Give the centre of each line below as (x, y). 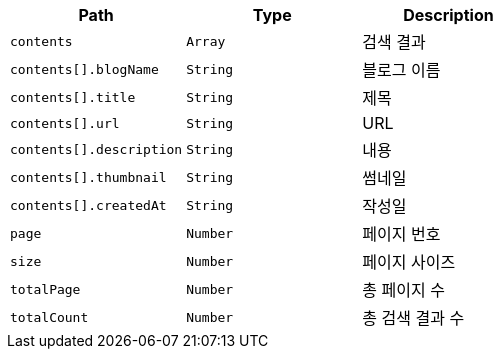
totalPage (45, 289)
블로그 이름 (401, 70)
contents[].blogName (84, 69)
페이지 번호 (401, 234)
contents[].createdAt (88, 205)
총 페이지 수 (403, 290)
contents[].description (96, 149)
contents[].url (65, 123)
